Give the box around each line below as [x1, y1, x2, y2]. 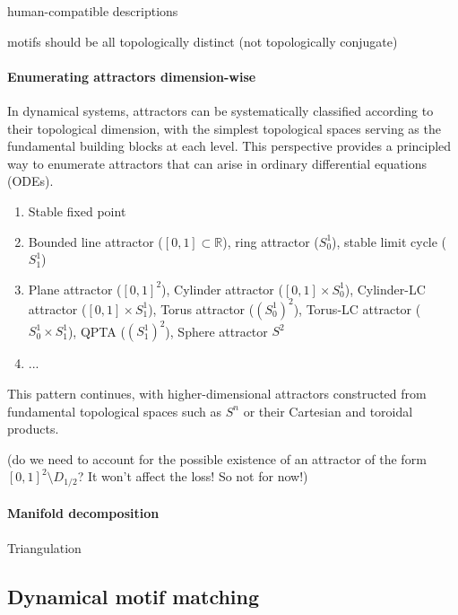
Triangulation [7, 538, 82, 557]
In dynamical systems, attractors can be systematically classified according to [7, 101, 434, 119]
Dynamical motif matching [7, 582, 260, 610]
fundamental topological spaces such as [7, 401, 222, 420]
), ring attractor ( [222, 232, 319, 250]
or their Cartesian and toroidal [243, 401, 413, 420]
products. [7, 419, 59, 438]
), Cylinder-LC [344, 279, 426, 298]
